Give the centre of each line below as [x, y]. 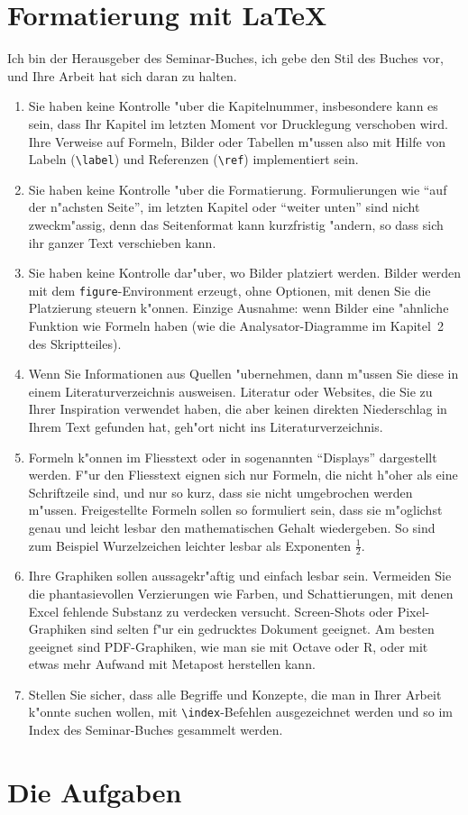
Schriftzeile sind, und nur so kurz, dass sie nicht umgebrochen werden [220, 492]
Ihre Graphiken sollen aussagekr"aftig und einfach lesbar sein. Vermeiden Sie [240, 576]
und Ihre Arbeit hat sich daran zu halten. [122, 75]
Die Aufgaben [95, 791]
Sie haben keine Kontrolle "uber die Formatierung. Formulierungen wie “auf [238, 189]
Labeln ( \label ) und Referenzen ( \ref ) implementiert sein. [193, 159]
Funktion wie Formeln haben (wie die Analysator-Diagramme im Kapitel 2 [236, 325]
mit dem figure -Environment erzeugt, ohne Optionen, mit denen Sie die [229, 290]
